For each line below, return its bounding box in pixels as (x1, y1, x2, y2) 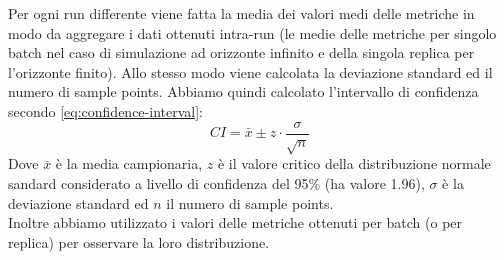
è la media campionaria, (55, 153, 203, 174)
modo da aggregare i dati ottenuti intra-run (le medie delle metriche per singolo (8, 22, 497, 43)
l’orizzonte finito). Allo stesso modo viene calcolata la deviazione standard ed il (8, 61, 493, 82)
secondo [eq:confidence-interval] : (8, 100, 203, 121)
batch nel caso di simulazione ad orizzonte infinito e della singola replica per (8, 42, 475, 63)
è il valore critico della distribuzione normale (217, 153, 491, 174)
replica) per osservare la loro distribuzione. (8, 231, 270, 252)
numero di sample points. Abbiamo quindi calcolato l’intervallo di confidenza (8, 81, 479, 102)
